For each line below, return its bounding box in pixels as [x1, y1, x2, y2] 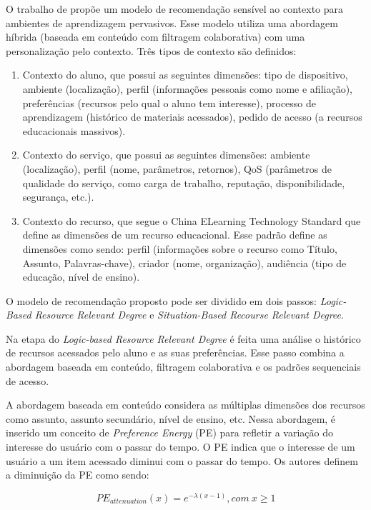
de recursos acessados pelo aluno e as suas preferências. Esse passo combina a [6, 345, 345, 360]
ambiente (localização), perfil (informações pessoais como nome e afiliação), [22, 81, 352, 96]
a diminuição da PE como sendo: [6, 467, 149, 482]
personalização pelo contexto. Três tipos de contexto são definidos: [6, 43, 297, 58]
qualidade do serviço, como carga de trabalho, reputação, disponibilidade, [22, 175, 345, 190]
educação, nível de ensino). [22, 269, 140, 284]
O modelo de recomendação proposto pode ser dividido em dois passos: [6, 293, 317, 308]
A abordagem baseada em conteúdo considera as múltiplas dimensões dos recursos [6, 397, 365, 412]
